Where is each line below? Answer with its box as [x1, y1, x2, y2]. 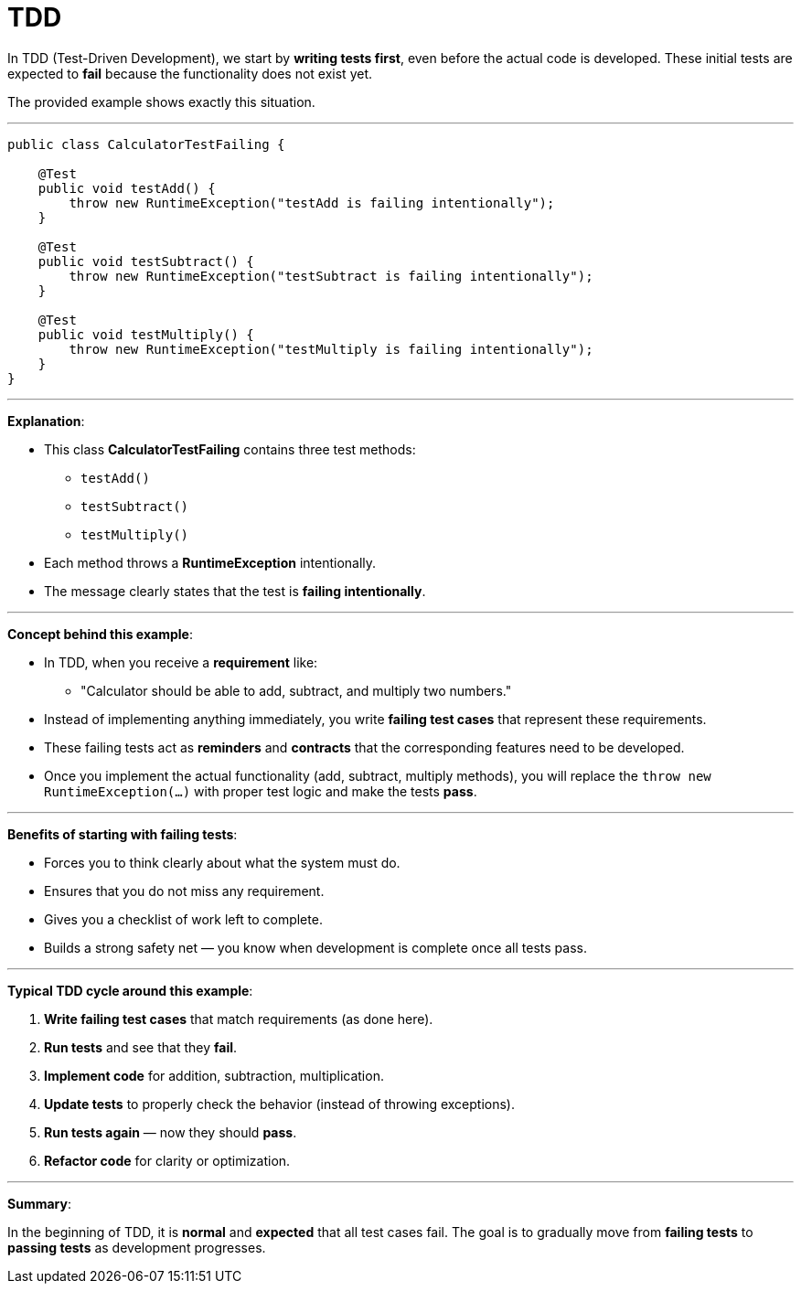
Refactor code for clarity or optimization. [44, 1152, 291, 1168]
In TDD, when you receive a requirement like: [44, 654, 318, 670]
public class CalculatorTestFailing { [7, 136, 285, 152]
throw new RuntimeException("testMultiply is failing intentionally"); [69, 341, 593, 357]
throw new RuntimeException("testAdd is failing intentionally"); [69, 195, 555, 210]
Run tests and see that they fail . [44, 1039, 238, 1055]
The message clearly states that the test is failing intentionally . [44, 582, 426, 599]
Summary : [7, 1195, 71, 1211]
